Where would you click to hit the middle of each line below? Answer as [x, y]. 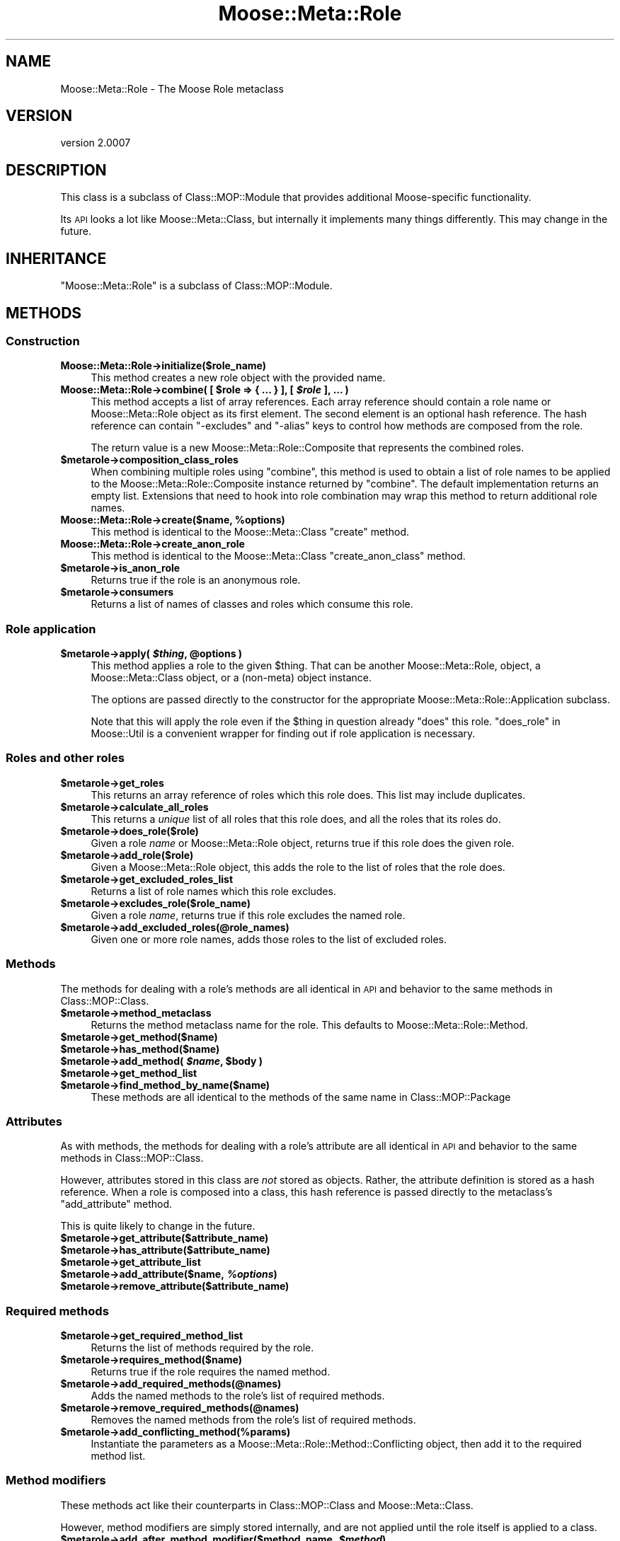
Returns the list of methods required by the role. [202, 1348]
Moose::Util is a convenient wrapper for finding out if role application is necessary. [283, 734]
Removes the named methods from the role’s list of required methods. [253, 1420]
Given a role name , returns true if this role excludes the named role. [248, 915]
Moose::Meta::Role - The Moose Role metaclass [172, 88]
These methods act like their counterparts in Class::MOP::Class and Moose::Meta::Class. [267, 1505]
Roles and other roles [65, 758]
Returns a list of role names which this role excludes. [213, 891]
